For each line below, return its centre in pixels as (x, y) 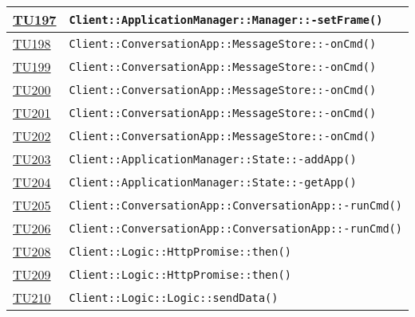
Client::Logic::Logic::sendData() (174, 297)
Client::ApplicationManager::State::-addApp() (213, 159)
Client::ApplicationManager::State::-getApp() (213, 182)
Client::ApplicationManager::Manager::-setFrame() (226, 20)
